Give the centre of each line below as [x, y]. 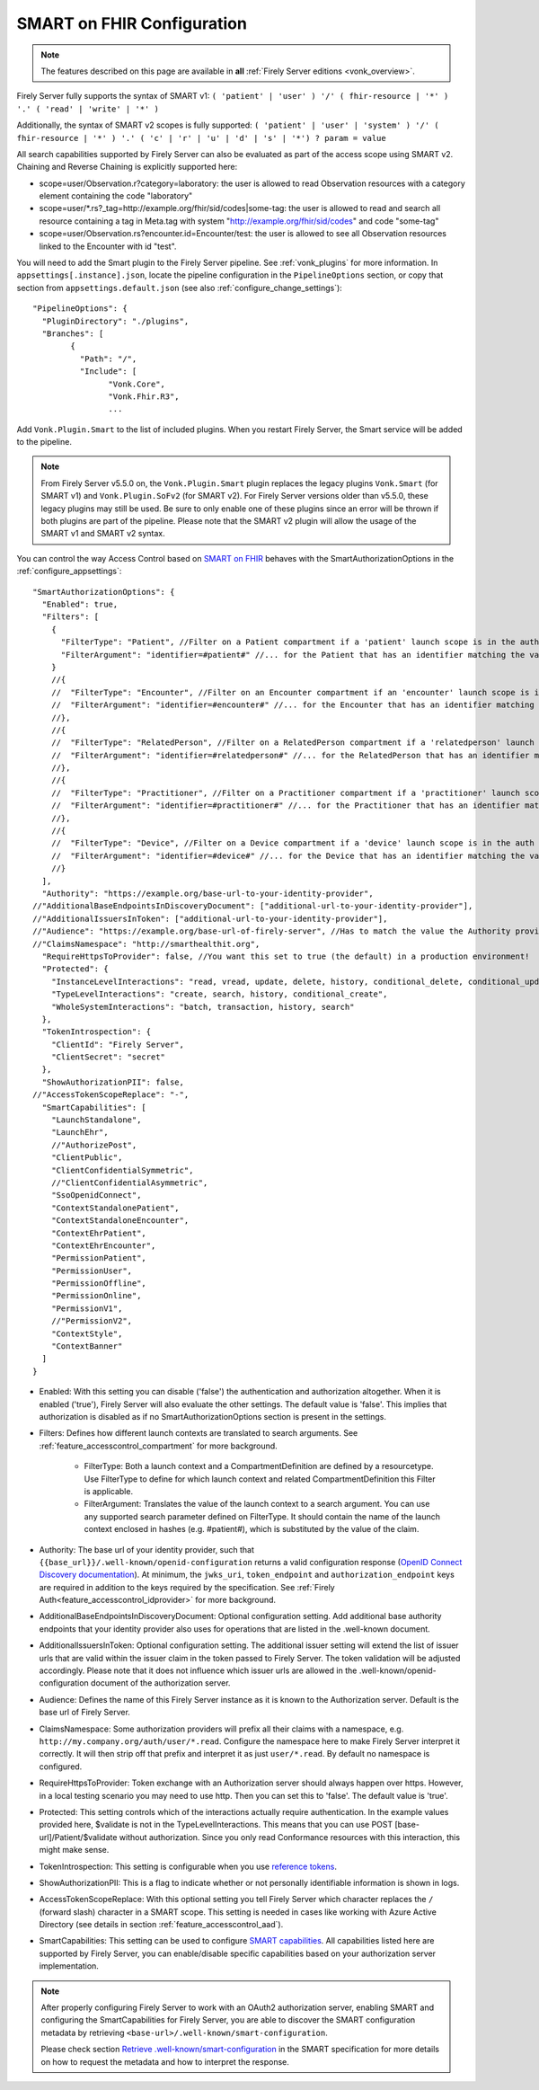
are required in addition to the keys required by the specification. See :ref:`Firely [187, 1587]
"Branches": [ [73, 333]
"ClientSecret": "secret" [108, 1057]
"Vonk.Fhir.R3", [144, 396]
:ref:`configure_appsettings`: [69, 571]
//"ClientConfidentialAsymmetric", [129, 1182]
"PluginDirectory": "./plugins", [115, 321]
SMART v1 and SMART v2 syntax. [103, 534]
